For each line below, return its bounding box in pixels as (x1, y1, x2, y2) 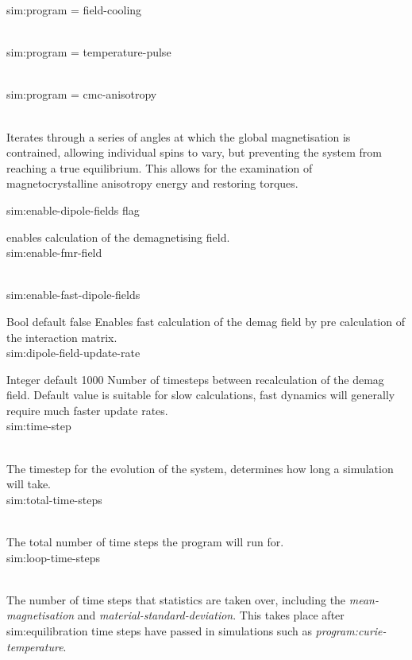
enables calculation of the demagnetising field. (6, 228, 230, 245)
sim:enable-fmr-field (6, 244, 102, 261)
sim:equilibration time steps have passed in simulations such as (6, 623, 312, 639)
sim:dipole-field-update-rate (6, 344, 141, 361)
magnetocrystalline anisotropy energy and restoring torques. (6, 175, 298, 192)
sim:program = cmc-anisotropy (6, 86, 157, 103)
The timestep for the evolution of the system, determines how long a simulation (6, 460, 394, 476)
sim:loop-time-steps (6, 549, 101, 565)
